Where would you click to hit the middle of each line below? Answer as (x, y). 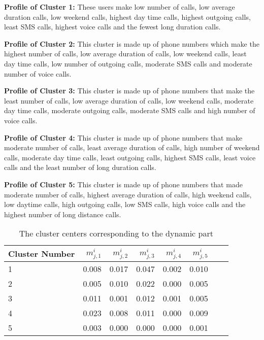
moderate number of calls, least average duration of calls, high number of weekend (132, 147)
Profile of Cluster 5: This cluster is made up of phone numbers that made (123, 184)
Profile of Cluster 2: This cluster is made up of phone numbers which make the (132, 43)
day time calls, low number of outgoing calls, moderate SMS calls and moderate (128, 63)
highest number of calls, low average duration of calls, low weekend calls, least (125, 54)
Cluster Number (42, 254)
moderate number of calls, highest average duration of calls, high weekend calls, (128, 194)
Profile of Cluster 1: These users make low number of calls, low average (120, 7)
